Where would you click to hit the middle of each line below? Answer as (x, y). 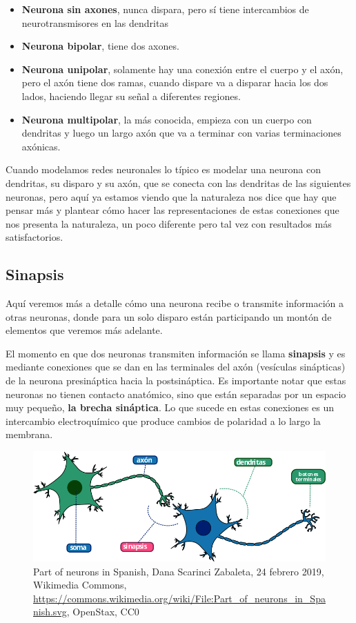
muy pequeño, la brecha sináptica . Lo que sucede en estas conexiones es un (170, 407)
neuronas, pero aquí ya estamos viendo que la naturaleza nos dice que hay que (171, 196)
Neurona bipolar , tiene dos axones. (100, 46)
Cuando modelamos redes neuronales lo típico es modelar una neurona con (164, 169)
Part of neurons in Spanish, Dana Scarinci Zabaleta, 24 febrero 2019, (179, 571)
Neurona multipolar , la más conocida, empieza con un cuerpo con (167, 119)
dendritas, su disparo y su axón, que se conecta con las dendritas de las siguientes (178, 182)
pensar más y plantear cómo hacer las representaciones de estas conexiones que (172, 210)
